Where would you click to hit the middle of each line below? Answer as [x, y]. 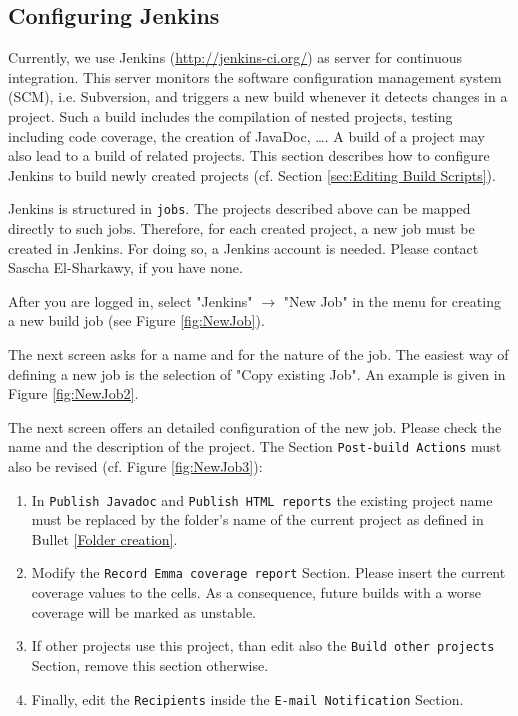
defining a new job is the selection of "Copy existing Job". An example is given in [257, 373]
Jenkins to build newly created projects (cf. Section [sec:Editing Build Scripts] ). [252, 174]
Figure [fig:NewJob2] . [73, 393]
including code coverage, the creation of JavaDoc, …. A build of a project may [246, 135]
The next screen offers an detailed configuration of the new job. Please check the [255, 426]
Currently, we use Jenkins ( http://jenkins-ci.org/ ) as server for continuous [235, 57]
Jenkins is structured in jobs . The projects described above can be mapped [239, 208]
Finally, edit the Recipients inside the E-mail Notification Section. [247, 698]
